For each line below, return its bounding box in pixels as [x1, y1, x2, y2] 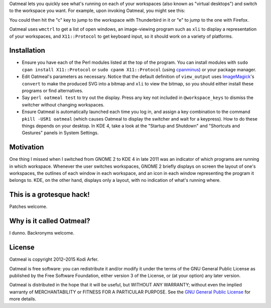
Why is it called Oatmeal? [9, 217, 90, 226]
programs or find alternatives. [22, 88, 84, 94]
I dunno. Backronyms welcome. [9, 230, 75, 236]
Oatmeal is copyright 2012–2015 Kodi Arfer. [9, 256, 99, 262]
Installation [9, 46, 45, 55]
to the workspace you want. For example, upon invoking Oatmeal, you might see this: [9, 8, 186, 14]
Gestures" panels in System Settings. [22, 130, 99, 136]
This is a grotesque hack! [9, 190, 90, 199]
